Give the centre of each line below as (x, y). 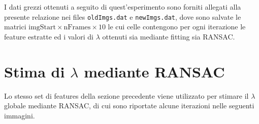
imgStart (42, 28)
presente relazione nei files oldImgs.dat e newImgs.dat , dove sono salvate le (123, 16)
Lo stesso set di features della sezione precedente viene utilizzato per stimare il (126, 95)
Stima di (35, 71)
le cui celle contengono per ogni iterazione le (177, 27)
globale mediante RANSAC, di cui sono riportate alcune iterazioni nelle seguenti (129, 106)
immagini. (20, 115)
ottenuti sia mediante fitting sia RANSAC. (169, 36)
